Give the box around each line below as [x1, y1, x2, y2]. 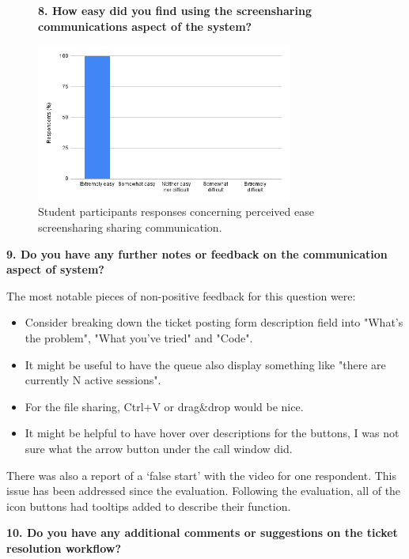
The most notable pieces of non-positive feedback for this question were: [6, 287, 356, 304]
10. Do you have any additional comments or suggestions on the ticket [6, 524, 398, 541]
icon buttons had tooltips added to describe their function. [6, 497, 291, 514]
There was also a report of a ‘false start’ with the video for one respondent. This [6, 466, 397, 483]
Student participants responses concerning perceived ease [38, 203, 314, 220]
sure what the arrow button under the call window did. [25, 440, 293, 456]
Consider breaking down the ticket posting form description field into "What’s [25, 314, 403, 330]
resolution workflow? [6, 539, 122, 556]
